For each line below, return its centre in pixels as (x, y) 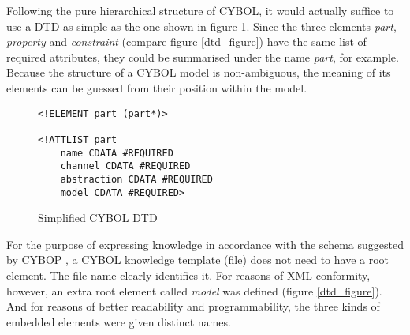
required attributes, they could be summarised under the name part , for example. (203, 56)
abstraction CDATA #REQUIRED (136, 179)
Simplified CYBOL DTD (98, 218)
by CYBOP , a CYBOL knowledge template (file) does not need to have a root (198, 260)
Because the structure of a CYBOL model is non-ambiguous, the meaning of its (199, 72)
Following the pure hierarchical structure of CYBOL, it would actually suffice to (200, 10)
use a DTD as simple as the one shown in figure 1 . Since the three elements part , (201, 26)
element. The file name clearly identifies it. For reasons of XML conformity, (188, 275)
